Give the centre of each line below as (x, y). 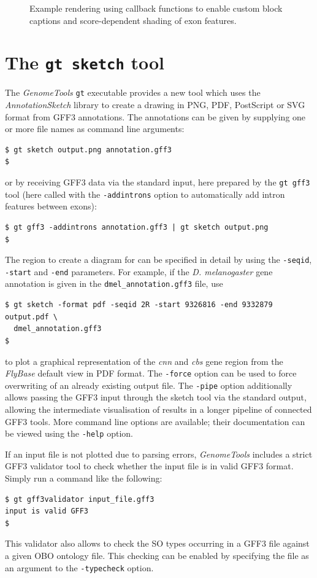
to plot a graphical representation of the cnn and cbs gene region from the (144, 361)
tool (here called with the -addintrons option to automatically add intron (145, 194)
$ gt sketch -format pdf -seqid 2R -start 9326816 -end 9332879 (139, 305)
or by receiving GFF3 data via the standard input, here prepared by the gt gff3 (158, 182)
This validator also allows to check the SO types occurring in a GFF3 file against (157, 543)
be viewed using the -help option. (69, 433)
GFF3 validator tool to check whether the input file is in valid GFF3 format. (149, 466)
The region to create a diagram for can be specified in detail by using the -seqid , (158, 260)
